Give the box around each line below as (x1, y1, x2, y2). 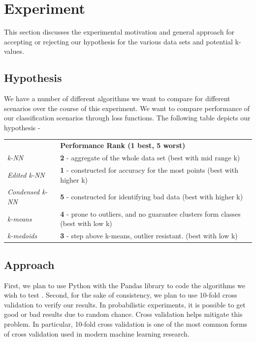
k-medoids (7, 230, 37, 241)
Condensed (7, 187, 40, 197)
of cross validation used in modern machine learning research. (4, 328, 190, 339)
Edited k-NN (7, 169, 45, 180)
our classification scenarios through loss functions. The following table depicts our (4, 113, 251, 123)
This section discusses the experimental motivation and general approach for (4, 27, 235, 37)
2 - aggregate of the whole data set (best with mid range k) (60, 152, 240, 163)
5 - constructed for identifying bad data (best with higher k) (60, 191, 243, 202)
